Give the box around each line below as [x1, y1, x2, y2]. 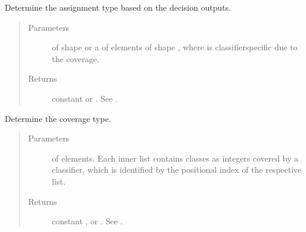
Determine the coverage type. [5, 112, 111, 124]
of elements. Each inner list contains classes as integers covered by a [51, 152, 298, 164]
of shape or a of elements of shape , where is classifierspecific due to [51, 41, 298, 53]
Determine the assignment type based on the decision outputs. [5, 1, 231, 13]
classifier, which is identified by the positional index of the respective [51, 163, 302, 176]
